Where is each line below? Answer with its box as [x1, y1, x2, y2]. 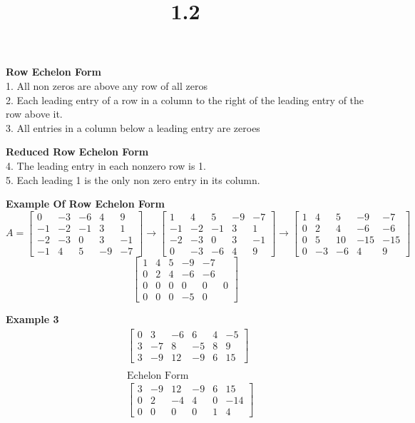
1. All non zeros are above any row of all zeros [6, 78, 207, 93]
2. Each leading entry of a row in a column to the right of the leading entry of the [6, 92, 364, 107]
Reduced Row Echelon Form [6, 144, 149, 159]
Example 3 [6, 311, 59, 326]
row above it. [6, 106, 63, 121]
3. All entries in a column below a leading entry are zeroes [6, 120, 260, 135]
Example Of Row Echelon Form [6, 196, 165, 211]
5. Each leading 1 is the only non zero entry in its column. [6, 172, 260, 187]
